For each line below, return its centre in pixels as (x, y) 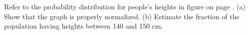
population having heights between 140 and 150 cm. (83, 26)
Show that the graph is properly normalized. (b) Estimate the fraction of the (122, 16)
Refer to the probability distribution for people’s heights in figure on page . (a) (125, 6)
